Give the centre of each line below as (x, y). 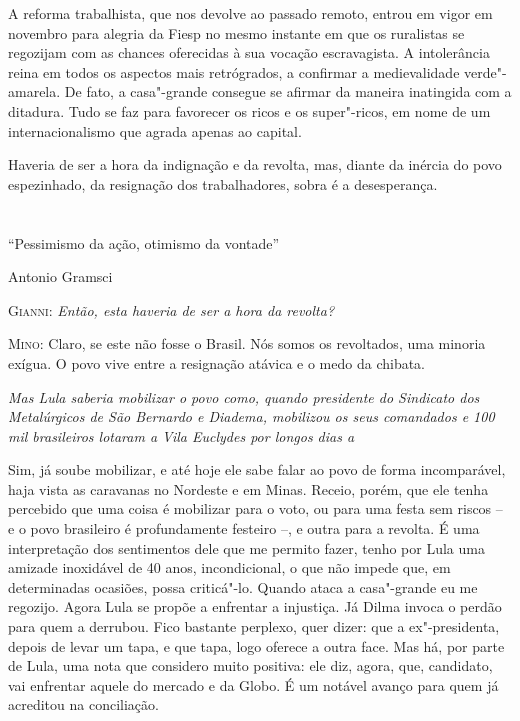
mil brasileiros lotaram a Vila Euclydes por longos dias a (181, 435)
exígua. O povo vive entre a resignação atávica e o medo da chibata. (217, 362)
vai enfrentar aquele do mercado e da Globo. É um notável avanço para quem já (253, 684)
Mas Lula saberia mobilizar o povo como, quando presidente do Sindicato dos (244, 396)
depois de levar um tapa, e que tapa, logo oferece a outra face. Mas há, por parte (256, 645)
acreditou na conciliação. (83, 704)
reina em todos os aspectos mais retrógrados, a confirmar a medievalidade (234, 71)
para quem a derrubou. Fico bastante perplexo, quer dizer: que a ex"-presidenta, (254, 626)
